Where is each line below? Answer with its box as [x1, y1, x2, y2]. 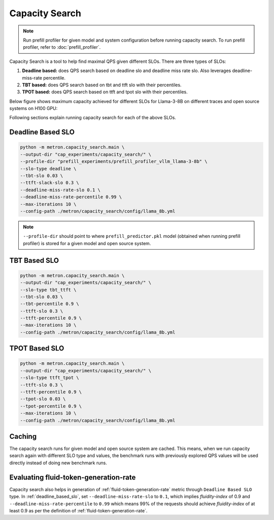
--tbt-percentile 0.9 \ [20, 301, 80, 307]
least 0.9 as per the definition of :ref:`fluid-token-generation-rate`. [9, 507, 148, 513]
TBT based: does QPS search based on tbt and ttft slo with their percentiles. [22, 82, 182, 88]
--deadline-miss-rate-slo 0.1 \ [20, 187, 101, 193]
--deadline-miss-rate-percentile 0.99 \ [20, 194, 122, 200]
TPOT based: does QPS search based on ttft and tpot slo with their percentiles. [22, 89, 188, 95]
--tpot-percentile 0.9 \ [20, 403, 82, 409]
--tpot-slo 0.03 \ [20, 396, 66, 402]
